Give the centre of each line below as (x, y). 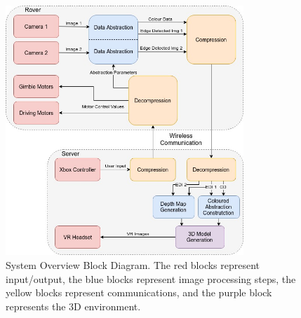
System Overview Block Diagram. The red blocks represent (133, 264)
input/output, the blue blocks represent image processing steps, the (151, 278)
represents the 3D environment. (73, 306)
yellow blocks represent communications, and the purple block (139, 292)
